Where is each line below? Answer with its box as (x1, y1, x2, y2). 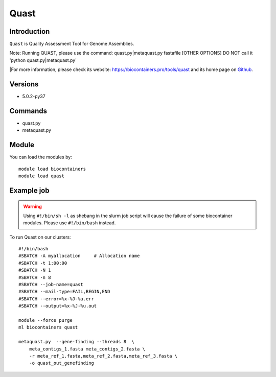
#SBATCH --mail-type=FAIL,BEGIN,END (18, 289, 110, 295)
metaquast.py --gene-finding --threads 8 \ (18, 339, 135, 345)
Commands (9, 106, 48, 115)
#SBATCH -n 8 (18, 274, 51, 280)
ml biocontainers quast (18, 324, 78, 331)
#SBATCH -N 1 (18, 267, 51, 273)
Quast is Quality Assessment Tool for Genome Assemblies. (9, 41, 134, 47)
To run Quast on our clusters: (9, 234, 71, 240)
